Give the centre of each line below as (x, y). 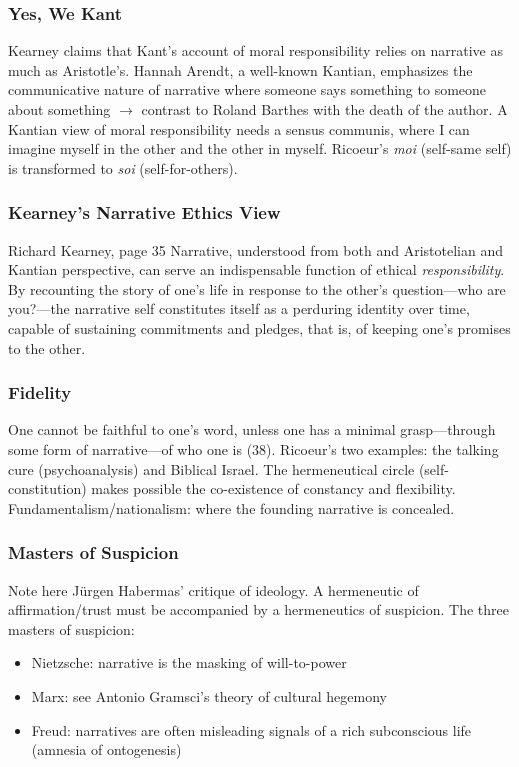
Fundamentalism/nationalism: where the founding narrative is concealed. (231, 507)
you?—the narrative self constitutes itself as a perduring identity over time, (239, 308)
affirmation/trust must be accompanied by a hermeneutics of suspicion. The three (259, 609)
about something (59, 109)
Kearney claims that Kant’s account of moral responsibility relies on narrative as (255, 50)
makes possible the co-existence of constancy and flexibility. (273, 488)
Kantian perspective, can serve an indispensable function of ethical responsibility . (256, 269)
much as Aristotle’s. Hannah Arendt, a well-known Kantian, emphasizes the (240, 69)
